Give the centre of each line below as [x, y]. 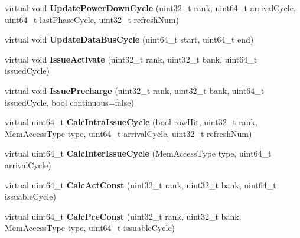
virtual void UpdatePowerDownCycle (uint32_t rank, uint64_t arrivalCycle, [150, 8]
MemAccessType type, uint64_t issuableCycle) [90, 228]
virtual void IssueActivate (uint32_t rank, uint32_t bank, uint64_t [131, 59]
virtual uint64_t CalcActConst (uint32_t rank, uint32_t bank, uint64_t [141, 185]
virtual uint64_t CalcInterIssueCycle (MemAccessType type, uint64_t [138, 153]
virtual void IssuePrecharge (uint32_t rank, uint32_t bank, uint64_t [135, 90]
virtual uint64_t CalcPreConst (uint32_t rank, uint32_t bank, [123, 216]
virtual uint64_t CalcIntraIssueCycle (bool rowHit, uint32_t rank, [131, 122]
